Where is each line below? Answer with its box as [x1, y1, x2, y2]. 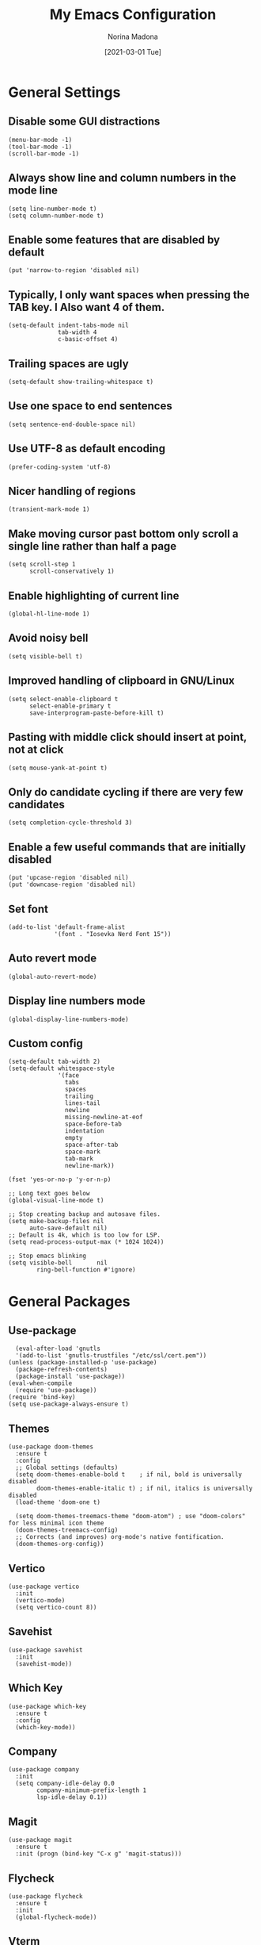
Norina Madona [108, 32, 158, 41]
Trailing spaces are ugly [8, 357, 129, 370]
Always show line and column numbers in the [8, 171, 236, 185]
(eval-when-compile [8, 1379, 73, 1387]
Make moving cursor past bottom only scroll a [8, 527, 239, 540]
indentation [64, 1127, 104, 1135]
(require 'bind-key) [8, 1394, 77, 1402]
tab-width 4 [58, 328, 97, 336]
